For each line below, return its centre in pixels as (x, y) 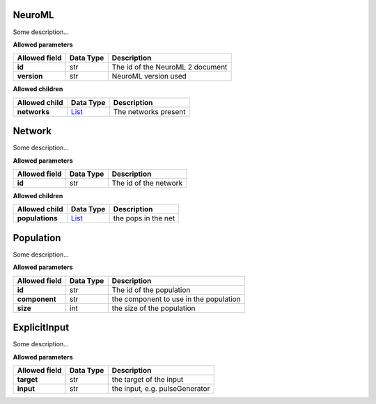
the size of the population (154, 308)
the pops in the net (144, 218)
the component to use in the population (176, 299)
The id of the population (151, 290)
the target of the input (148, 379)
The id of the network (147, 183)
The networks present (149, 111)
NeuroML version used (149, 76)
